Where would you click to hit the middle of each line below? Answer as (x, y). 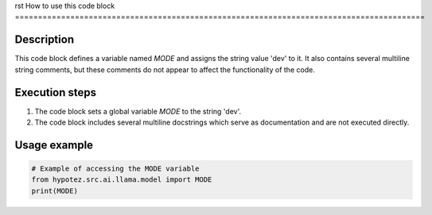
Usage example (54, 145)
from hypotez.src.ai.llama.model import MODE (122, 180)
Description (45, 40)
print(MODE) (55, 191)
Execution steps (56, 92)
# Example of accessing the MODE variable (115, 168)
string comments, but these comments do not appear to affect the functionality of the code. (165, 69)
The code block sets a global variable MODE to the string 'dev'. (138, 111)
